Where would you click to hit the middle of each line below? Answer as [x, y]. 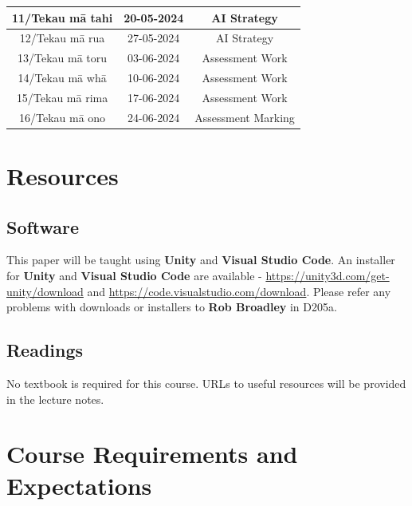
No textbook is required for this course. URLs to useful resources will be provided [206, 383]
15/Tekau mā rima [62, 97]
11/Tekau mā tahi [63, 17]
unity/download [45, 291]
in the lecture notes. [55, 399]
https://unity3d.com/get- [328, 275]
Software [43, 226]
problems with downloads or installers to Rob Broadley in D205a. [172, 307]
